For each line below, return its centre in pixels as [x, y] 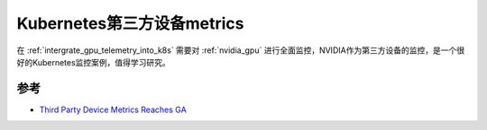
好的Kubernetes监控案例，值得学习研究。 [93, 62]
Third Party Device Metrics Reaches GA [113, 109]
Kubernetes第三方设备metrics [130, 23]
